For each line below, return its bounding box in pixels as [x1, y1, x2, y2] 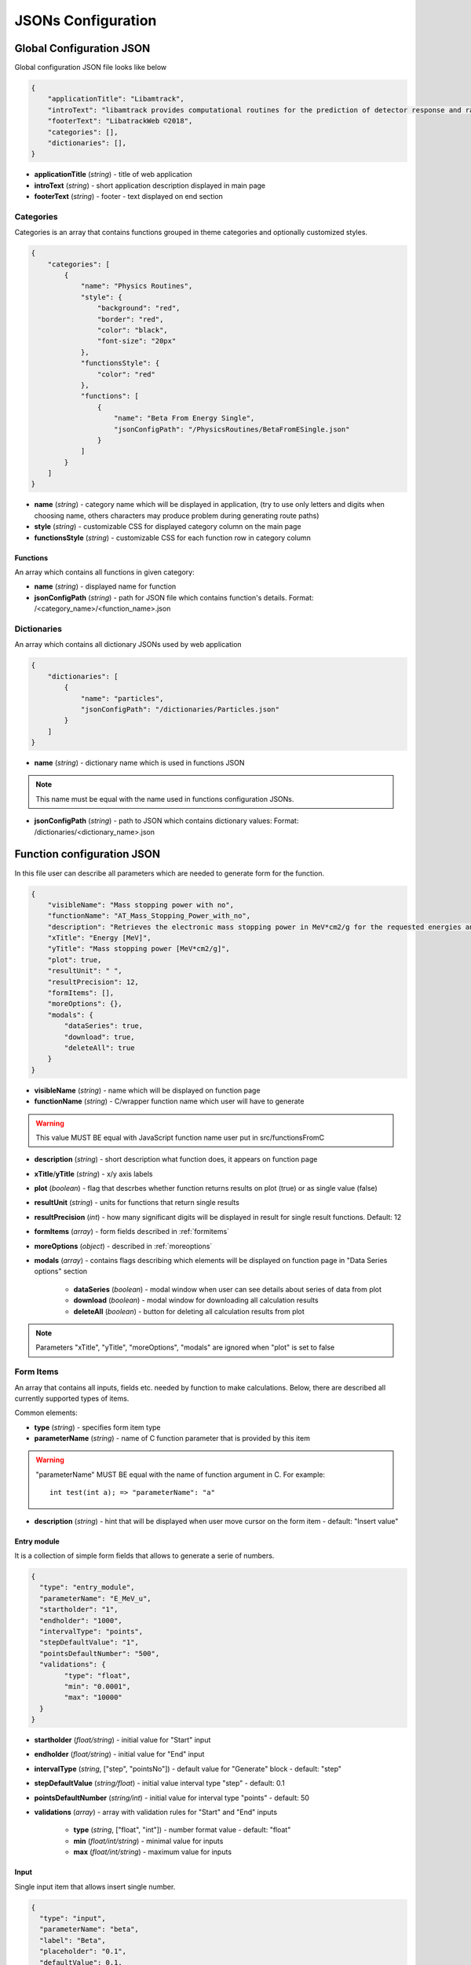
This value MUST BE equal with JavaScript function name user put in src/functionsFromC [35, 1133, 325, 1142]
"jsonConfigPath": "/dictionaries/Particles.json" [80, 704, 280, 714]
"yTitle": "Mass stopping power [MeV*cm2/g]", [47, 944, 231, 953]
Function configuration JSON [14, 847, 161, 861]
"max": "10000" [64, 1693, 123, 1702]
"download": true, [64, 1032, 135, 1041]
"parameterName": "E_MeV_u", [39, 1594, 152, 1603]
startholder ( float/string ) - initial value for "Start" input [34, 1735, 211, 1745]
